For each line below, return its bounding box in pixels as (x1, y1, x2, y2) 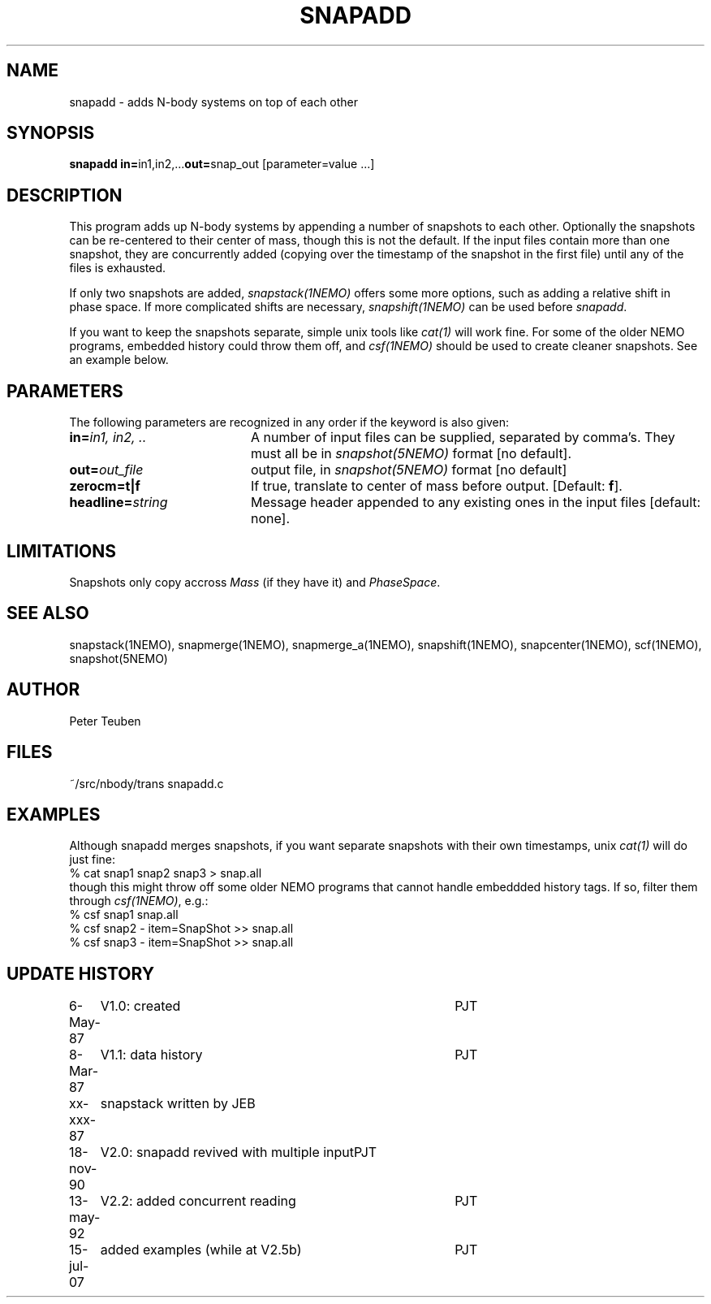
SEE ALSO (6, 603, 89, 624)
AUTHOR (6, 679, 80, 700)
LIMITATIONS (6, 540, 117, 561)
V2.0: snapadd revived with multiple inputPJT (100, 1144, 377, 1161)
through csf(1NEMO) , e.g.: (69, 894, 209, 908)
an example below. (69, 353, 169, 367)
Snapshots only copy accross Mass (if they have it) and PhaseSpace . (69, 574, 441, 589)
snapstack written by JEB (100, 1095, 256, 1112)
